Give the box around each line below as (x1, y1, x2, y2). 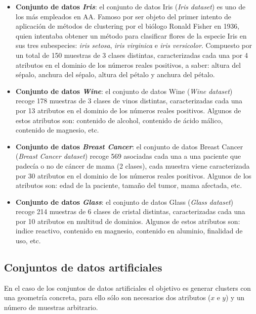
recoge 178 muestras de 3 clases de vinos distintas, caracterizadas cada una (15, 95, 243, 106)
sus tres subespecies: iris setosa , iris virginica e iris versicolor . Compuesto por (15, 40, 252, 50)
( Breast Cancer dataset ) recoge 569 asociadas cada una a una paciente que (15, 151, 241, 161)
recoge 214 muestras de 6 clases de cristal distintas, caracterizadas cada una (15, 206, 246, 217)
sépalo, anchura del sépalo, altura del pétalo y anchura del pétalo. (15, 69, 215, 80)
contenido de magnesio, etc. (15, 125, 99, 135)
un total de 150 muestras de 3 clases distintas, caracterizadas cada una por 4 (15, 49, 248, 60)
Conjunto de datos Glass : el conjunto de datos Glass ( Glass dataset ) (15, 196, 233, 207)
